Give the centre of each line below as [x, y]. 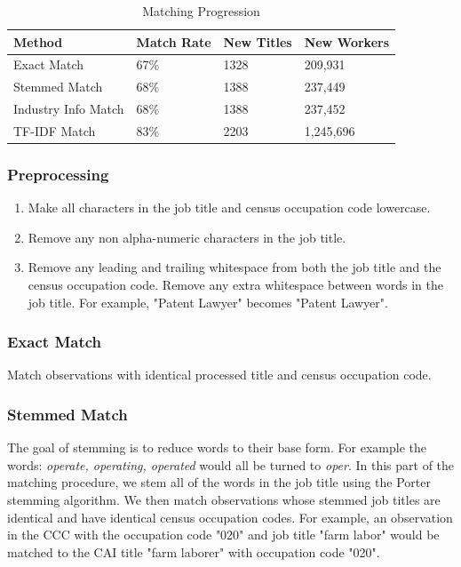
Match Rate [174, 41]
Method [38, 41]
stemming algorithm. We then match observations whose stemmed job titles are [224, 500]
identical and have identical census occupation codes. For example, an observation [230, 517]
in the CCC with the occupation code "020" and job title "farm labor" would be [223, 535]
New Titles [258, 41]
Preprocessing [58, 174]
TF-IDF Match [55, 130]
